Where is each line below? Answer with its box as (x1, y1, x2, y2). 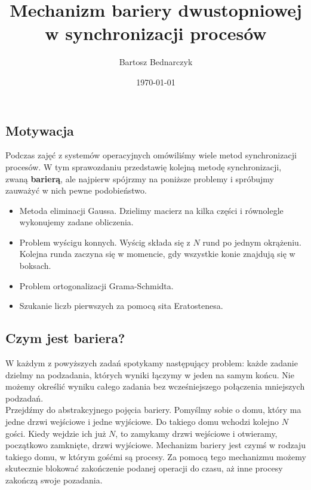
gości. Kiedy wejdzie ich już (5, 427, 106, 439)
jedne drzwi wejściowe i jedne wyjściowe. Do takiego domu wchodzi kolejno (5, 415, 279, 428)
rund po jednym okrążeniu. (202, 235, 301, 248)
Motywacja (5, 121, 74, 139)
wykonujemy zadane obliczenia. (19, 216, 134, 228)
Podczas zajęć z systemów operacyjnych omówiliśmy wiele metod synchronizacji (5, 149, 297, 161)
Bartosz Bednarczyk (119, 56, 193, 68)
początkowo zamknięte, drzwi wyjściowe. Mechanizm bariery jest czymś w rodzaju (5, 439, 306, 451)
